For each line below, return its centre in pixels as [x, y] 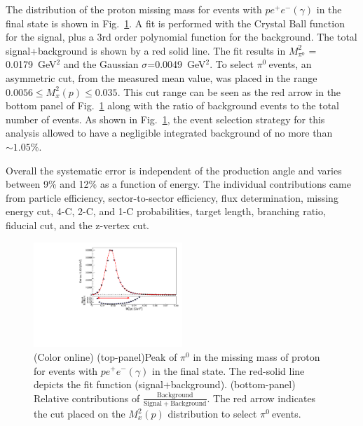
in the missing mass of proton [256, 356]
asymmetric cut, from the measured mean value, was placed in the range [162, 77]
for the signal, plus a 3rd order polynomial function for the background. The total [181, 37]
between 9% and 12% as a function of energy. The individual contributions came [178, 184]
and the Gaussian [101, 64]
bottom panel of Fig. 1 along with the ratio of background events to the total [172, 105]
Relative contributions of [87, 398]
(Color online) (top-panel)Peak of [105, 356]
